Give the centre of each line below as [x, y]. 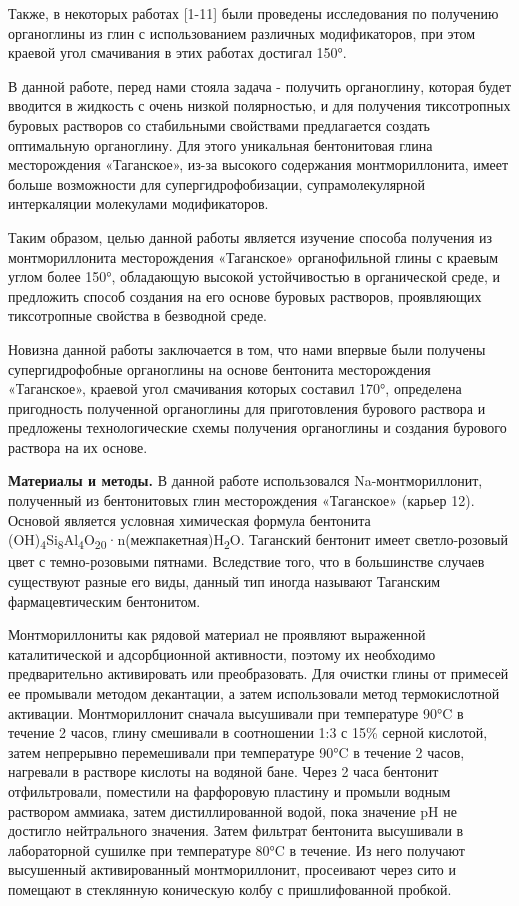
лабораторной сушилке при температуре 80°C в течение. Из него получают [236, 849]
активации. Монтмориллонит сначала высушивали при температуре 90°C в [236, 712]
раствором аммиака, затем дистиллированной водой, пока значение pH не [232, 810]
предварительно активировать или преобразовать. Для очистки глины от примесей [258, 673]
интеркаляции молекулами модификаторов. [138, 203]
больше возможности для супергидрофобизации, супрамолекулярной [217, 183]
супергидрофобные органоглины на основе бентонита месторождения [219, 368]
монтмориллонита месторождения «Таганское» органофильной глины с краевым [253, 256]
